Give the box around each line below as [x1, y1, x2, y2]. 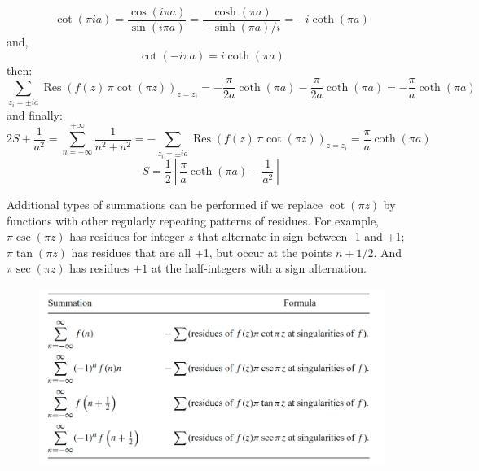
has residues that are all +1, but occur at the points [71, 243, 332, 260]
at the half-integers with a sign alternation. [151, 259, 367, 277]
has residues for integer [69, 228, 185, 245]
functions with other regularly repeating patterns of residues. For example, [7, 212, 379, 229]
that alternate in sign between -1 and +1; [197, 228, 405, 245]
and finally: [7, 106, 63, 123]
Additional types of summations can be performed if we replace [7, 196, 323, 213]
